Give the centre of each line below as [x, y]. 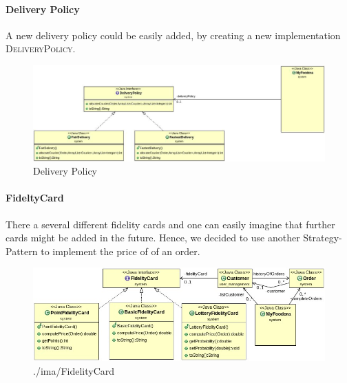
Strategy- [323, 238]
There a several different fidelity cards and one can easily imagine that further [170, 224]
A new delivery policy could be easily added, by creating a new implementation [173, 35]
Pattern [22, 251]
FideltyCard [35, 198]
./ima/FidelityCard [74, 370]
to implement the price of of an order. [120, 251]
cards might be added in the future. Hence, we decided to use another [153, 238]
